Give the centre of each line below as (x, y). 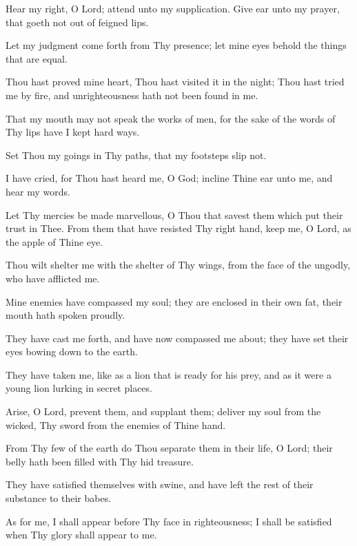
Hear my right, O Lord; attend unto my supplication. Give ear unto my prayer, (173, 8)
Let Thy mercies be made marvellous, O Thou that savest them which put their (174, 214)
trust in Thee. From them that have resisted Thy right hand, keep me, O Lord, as (178, 228)
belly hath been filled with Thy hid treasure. (100, 461)
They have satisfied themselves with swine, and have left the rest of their (160, 484)
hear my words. (38, 191)
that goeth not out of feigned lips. (77, 22)
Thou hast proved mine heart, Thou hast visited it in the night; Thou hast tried (175, 82)
